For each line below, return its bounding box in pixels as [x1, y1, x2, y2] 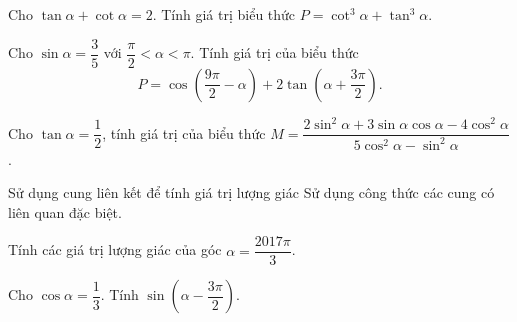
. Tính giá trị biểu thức [152, 4, 296, 24]
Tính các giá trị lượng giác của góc [8, 239, 222, 260]
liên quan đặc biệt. [8, 201, 122, 222]
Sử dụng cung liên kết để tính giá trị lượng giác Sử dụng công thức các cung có [8, 182, 495, 203]
